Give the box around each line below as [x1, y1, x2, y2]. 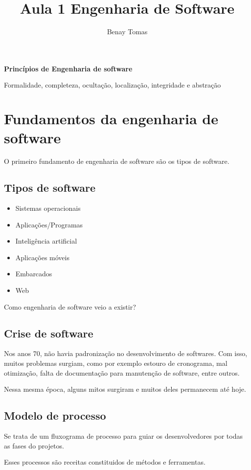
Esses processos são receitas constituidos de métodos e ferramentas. [4, 457, 205, 467]
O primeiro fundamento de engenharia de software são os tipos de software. [4, 156, 229, 166]
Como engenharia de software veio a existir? [4, 301, 136, 312]
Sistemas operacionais [15, 203, 81, 213]
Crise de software [4, 325, 93, 340]
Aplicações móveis [15, 252, 69, 262]
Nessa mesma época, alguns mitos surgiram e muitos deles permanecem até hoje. [4, 384, 246, 394]
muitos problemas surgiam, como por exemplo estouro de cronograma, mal [4, 358, 228, 368]
